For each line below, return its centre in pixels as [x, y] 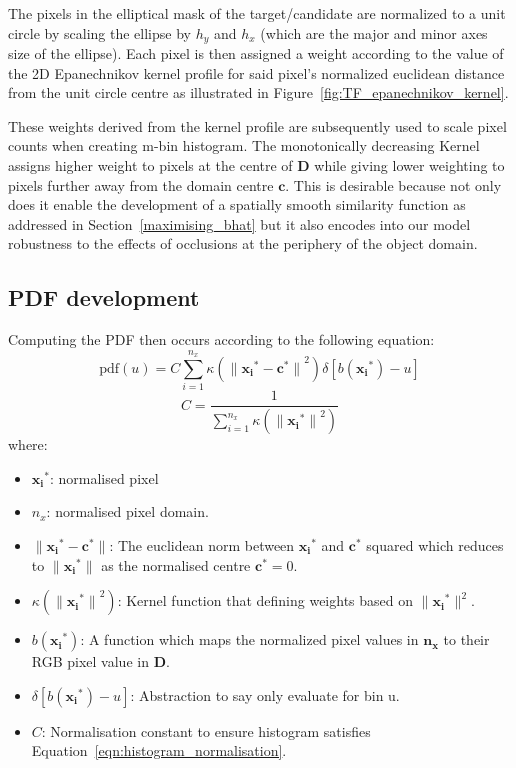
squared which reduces [435, 545]
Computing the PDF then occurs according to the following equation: [221, 339]
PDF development [104, 297]
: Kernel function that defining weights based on [265, 600]
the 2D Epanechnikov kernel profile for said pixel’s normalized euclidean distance [256, 72]
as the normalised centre [176, 564]
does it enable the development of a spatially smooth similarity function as [237, 204]
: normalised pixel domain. [127, 511]
